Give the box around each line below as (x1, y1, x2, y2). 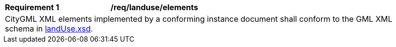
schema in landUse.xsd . (5, 24, 93, 33)
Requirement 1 (5, 2, 59, 12)
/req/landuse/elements (110, 2, 198, 12)
